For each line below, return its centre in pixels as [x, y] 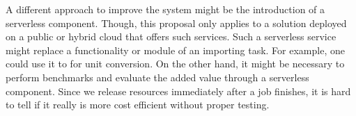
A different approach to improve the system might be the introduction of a [165, 9]
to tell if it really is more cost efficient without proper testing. [138, 105]
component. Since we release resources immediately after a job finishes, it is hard [178, 91]
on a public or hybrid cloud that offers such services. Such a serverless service [171, 36]
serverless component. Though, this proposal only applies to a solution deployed [176, 23]
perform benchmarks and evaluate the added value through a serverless [157, 77]
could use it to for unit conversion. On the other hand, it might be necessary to [175, 64]
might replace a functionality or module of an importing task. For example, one [175, 50]
